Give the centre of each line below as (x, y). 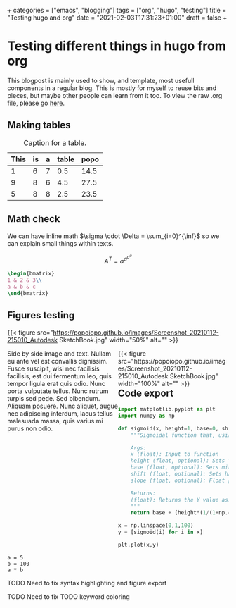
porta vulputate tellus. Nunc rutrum (58, 391)
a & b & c (22, 287)
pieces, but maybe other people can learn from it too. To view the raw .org (115, 95)
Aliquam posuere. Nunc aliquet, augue (63, 406)
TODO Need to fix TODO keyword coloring (68, 596)
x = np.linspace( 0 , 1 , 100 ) (156, 526)
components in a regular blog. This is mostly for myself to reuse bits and (112, 88)
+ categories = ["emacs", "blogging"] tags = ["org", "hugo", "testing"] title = (117, 10)
